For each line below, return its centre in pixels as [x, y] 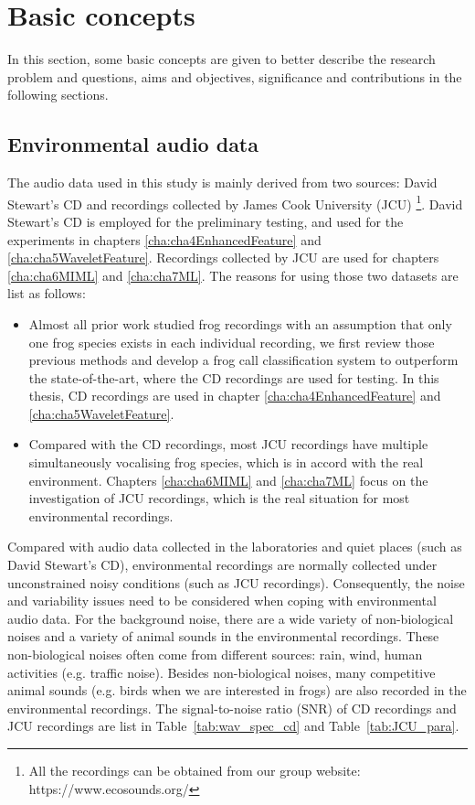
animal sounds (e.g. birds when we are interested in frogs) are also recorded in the [237, 690]
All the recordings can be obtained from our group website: [195, 770]
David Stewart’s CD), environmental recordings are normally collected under [222, 565]
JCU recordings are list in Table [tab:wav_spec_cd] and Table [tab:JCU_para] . [233, 726]
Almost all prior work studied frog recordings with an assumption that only [240, 323]
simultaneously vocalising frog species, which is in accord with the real [226, 462]
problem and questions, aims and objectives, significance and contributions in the [235, 76]
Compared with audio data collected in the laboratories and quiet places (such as [235, 547]
